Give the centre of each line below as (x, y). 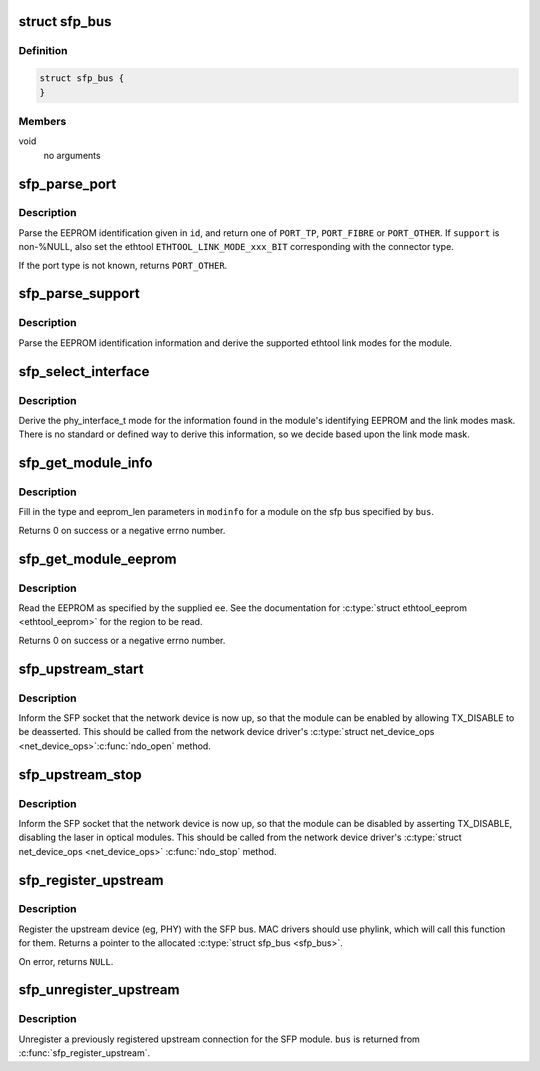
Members (42, 121)
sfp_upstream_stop (80, 774)
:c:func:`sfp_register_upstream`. (84, 1053)
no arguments (72, 155)
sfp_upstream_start (81, 668)
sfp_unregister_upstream (99, 990)
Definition (43, 51)
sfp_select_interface (84, 371)
